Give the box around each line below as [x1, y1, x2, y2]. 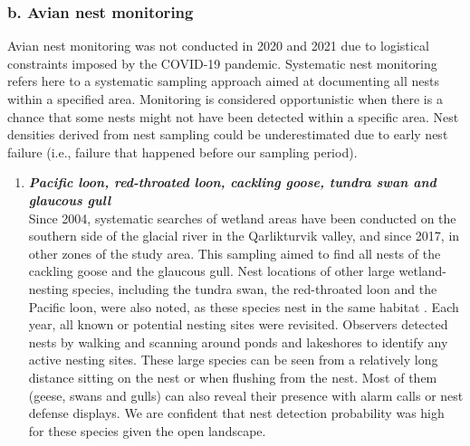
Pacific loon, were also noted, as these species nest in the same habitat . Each [28, 297, 459, 316]
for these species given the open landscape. [28, 421, 266, 440]
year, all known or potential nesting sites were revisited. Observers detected [28, 315, 448, 334]
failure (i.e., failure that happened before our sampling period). [7, 142, 358, 161]
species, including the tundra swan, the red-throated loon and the [72, 279, 437, 298]
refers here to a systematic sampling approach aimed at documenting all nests [7, 71, 439, 90]
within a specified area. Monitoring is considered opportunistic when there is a [7, 90, 443, 108]
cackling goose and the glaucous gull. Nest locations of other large [28, 261, 395, 280]
